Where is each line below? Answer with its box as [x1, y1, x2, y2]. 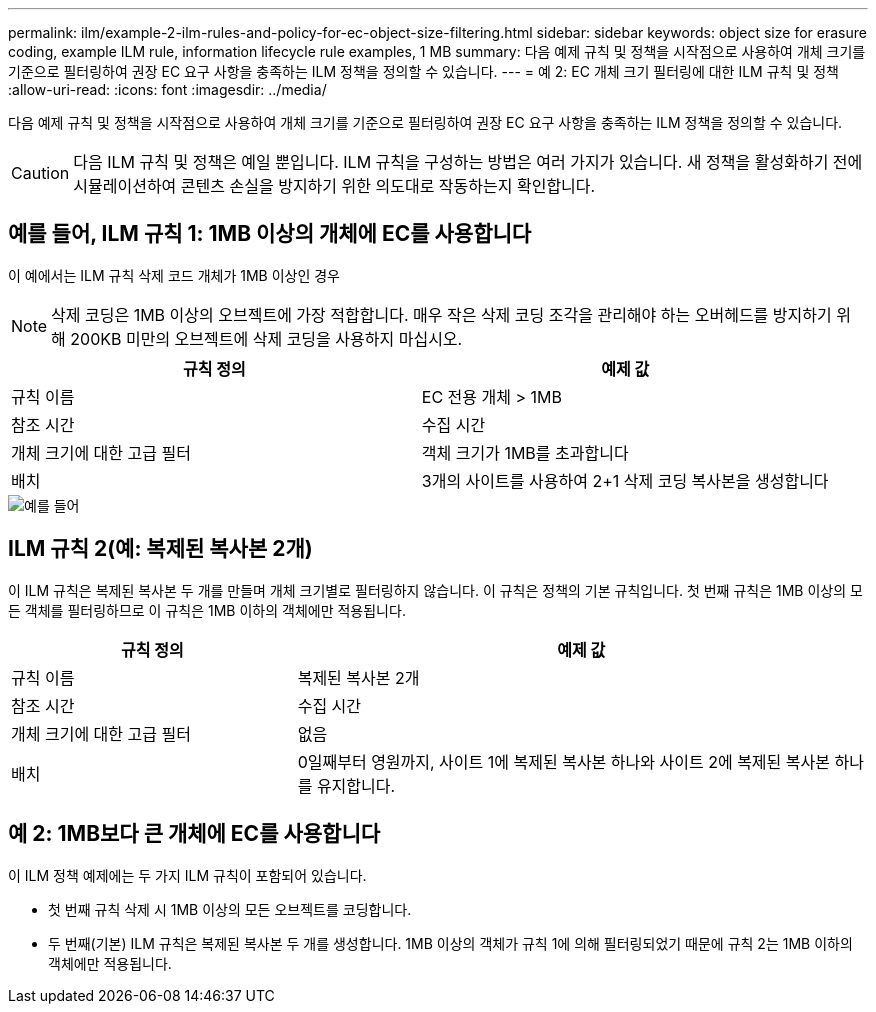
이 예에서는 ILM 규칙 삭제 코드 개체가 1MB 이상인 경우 [8, 266, 340, 284]
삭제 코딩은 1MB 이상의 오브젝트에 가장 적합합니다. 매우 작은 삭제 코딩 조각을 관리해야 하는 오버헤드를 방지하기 [51, 304, 832, 325]
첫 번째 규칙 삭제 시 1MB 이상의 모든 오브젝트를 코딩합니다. [48, 900, 412, 918]
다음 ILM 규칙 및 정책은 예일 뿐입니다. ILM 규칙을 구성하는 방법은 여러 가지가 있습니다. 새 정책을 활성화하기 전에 [73, 152, 863, 172]
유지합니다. [316, 775, 396, 796]
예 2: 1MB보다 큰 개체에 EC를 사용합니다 [8, 821, 381, 847]
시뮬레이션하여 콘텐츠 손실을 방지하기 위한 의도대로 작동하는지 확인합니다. [73, 176, 596, 196]
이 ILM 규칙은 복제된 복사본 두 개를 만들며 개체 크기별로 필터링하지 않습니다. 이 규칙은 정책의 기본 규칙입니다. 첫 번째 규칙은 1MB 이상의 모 [8, 581, 863, 599]
